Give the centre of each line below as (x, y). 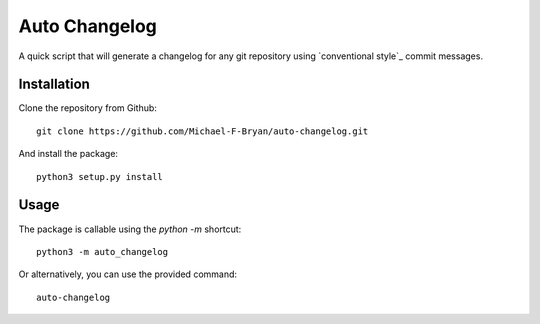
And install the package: (68, 154)
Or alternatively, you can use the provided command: (128, 274)
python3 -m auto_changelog (102, 251)
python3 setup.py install (100, 176)
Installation (54, 84)
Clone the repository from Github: (87, 108)
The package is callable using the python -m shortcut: (130, 229)
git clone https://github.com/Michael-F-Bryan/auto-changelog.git (202, 131)
